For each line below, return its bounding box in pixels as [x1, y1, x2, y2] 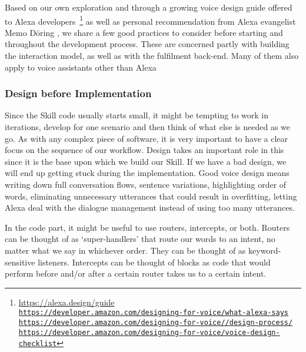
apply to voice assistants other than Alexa [5, 61, 157, 73]
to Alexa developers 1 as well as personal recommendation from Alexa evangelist [5, 13, 296, 27]
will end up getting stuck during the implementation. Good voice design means [5, 167, 290, 179]
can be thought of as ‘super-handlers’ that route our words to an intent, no [5, 233, 275, 245]
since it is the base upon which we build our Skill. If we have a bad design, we [5, 155, 287, 167]
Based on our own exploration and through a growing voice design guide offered [5, 1, 292, 13]
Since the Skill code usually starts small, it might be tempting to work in [5, 109, 268, 121]
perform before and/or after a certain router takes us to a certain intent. [5, 267, 267, 280]
